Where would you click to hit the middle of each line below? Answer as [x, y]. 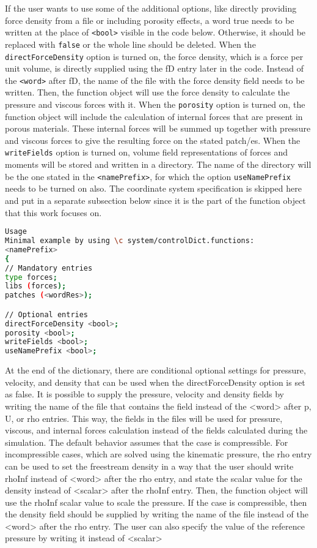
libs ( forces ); [36, 286]
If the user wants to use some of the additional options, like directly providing [151, 8]
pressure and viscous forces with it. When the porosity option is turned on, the [155, 104]
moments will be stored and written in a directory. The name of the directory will [158, 164]
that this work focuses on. [53, 212]
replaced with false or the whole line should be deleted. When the [130, 44]
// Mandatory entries [49, 268]
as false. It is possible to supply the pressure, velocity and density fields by [145, 394]
